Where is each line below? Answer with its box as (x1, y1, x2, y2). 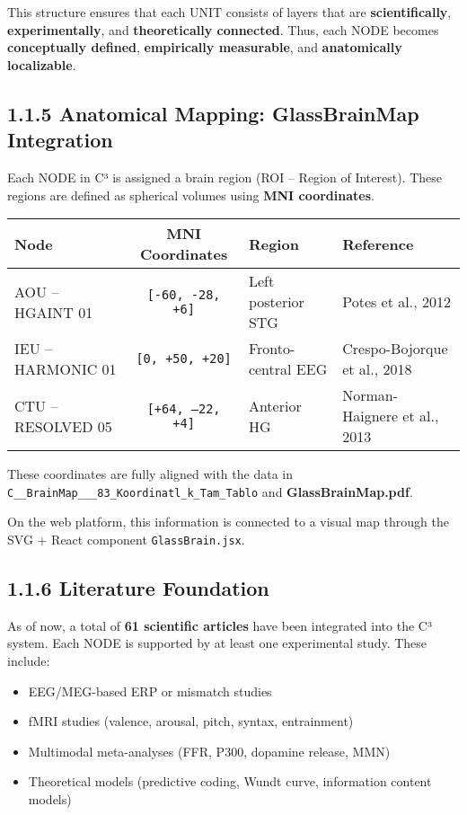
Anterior (248, 394, 302, 416)
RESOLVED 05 (14, 415, 112, 437)
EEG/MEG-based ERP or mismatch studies (28, 681, 272, 700)
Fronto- (248, 338, 295, 359)
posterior (248, 291, 304, 313)
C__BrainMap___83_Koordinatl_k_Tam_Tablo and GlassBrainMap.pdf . (7, 482, 413, 501)
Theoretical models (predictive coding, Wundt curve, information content (28, 772, 432, 791)
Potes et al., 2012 (342, 291, 451, 313)
